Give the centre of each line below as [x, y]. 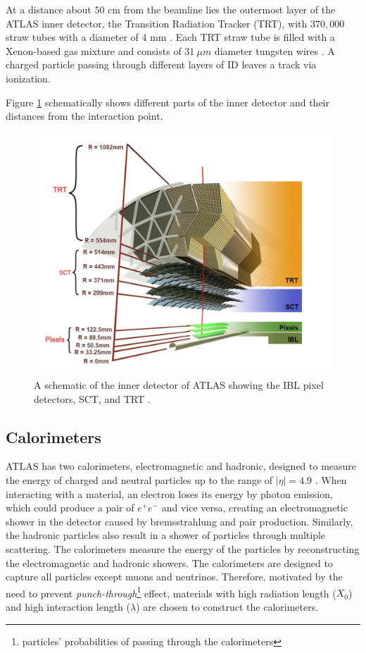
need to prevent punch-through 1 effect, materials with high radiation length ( [171, 592]
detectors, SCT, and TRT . [92, 398]
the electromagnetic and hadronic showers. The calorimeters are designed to [169, 562]
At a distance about [49, 9]
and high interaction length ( [68, 607]
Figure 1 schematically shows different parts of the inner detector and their [168, 102]
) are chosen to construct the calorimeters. [227, 607]
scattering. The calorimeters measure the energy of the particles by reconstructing [183, 548]
